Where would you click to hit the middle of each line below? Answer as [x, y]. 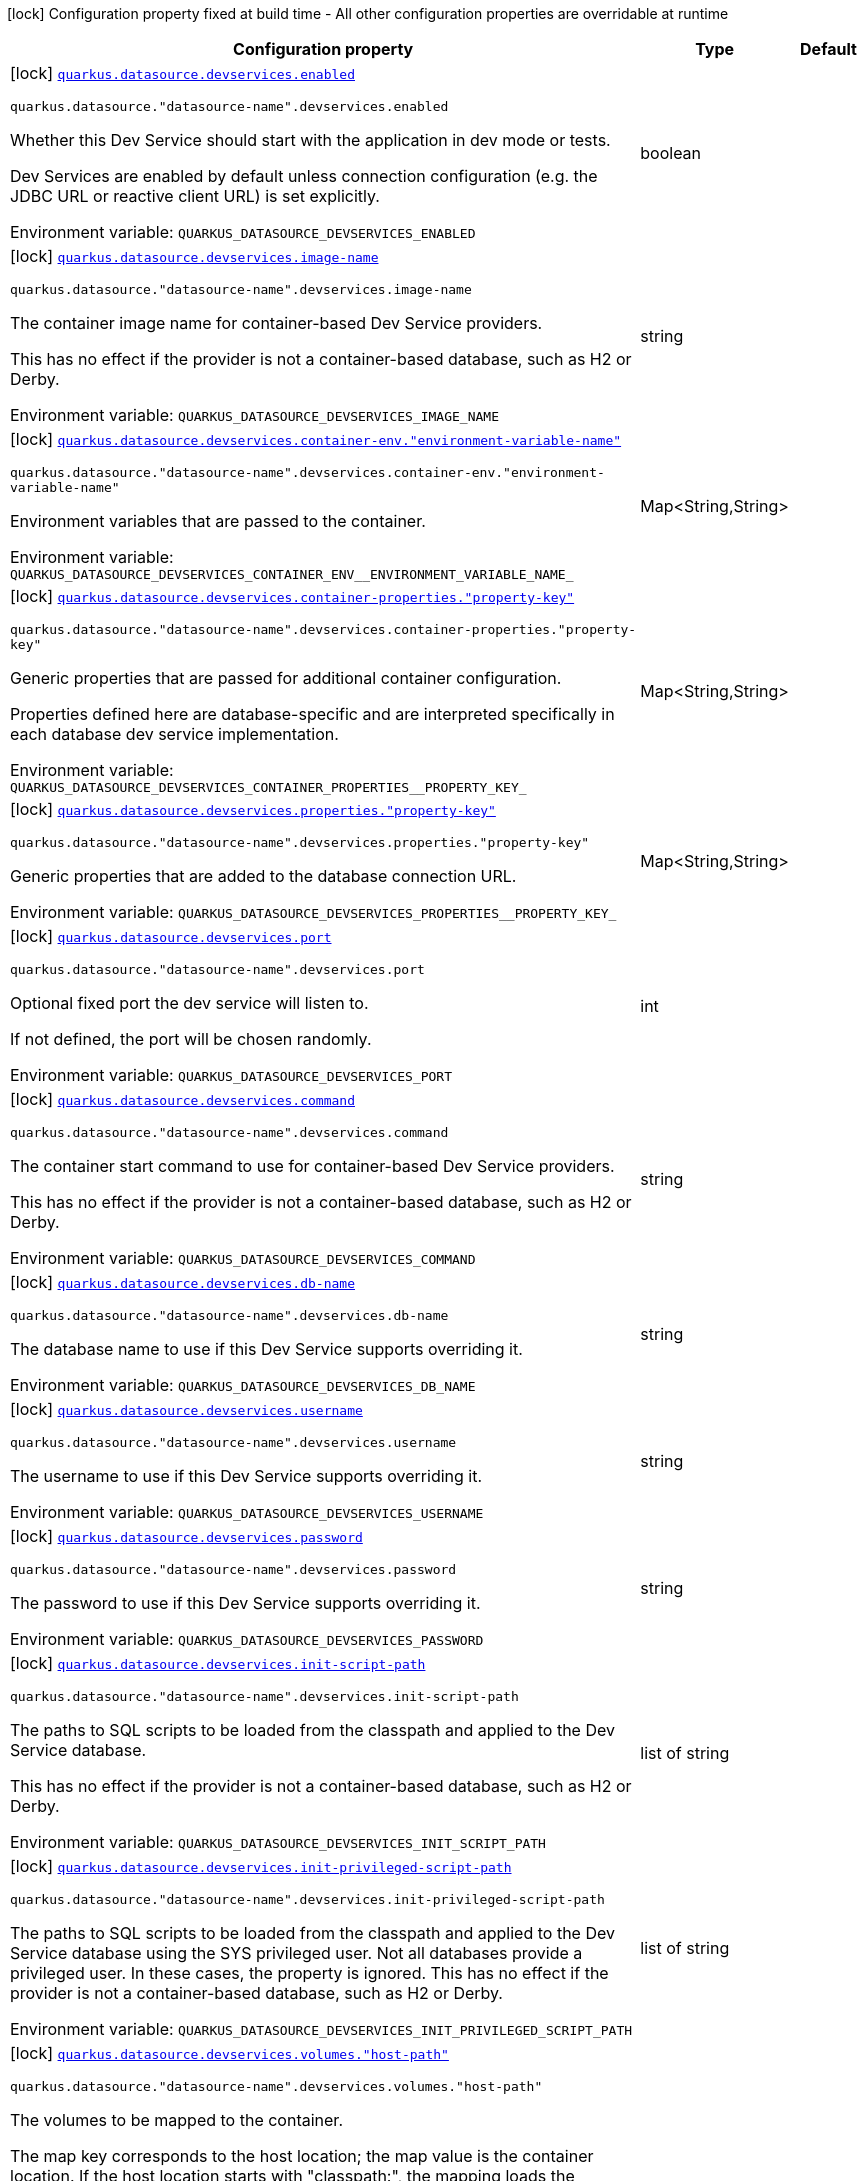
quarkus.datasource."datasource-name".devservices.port [217, 969]
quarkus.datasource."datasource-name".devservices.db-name [229, 1315]
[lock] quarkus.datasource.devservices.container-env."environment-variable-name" [316, 439]
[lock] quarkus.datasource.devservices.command [182, 1099]
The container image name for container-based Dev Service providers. [276, 323]
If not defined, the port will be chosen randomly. [191, 1039]
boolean [671, 152]
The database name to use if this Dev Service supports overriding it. [266, 1349]
